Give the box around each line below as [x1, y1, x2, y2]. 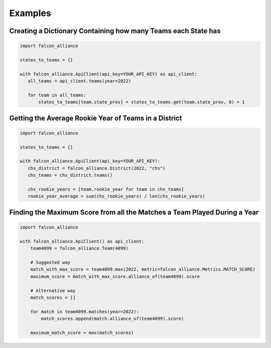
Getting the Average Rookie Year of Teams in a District [9, 113, 183, 123]
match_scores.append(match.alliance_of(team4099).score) [41, 316, 184, 321]
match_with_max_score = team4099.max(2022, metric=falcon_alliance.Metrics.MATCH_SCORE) [30, 267, 255, 272]
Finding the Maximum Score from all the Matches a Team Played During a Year [9, 208, 259, 216]
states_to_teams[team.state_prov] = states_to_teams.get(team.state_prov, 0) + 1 [38, 99, 245, 105]
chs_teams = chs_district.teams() [28, 172, 113, 178]
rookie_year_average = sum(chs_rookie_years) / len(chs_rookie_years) [28, 193, 205, 199]
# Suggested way [30, 259, 70, 265]
